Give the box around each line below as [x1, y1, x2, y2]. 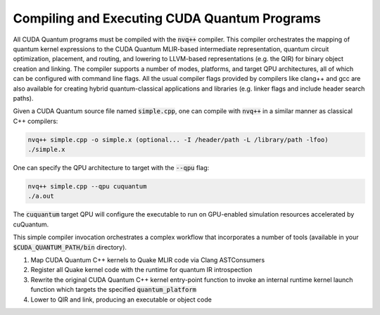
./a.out [27, 192, 54, 200]
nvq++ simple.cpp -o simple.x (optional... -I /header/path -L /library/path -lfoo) [27, 136, 329, 143]
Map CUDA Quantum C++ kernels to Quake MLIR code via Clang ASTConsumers [30, 255, 265, 264]
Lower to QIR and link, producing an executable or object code [30, 295, 213, 304]
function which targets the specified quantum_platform [30, 285, 197, 294]
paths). [13, 94, 34, 102]
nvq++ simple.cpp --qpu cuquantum [27, 183, 147, 191]
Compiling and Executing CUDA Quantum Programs [13, 11, 322, 26]
